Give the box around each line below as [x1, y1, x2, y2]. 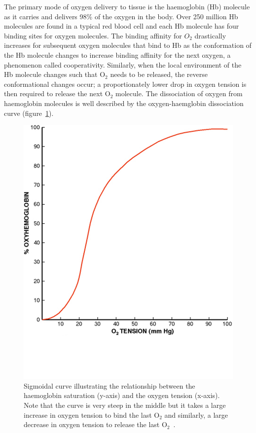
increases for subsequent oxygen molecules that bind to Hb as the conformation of [4, 40, 252, 50]
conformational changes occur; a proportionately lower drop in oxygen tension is [4, 78, 247, 89]
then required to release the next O [4, 88, 110, 99]
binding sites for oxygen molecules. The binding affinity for [4, 30, 182, 40]
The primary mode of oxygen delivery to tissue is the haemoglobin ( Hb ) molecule [4, 1, 250, 11]
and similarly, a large [164, 409, 228, 420]
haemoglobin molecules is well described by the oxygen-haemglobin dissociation [4, 98, 244, 108]
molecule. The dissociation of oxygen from [115, 88, 243, 99]
